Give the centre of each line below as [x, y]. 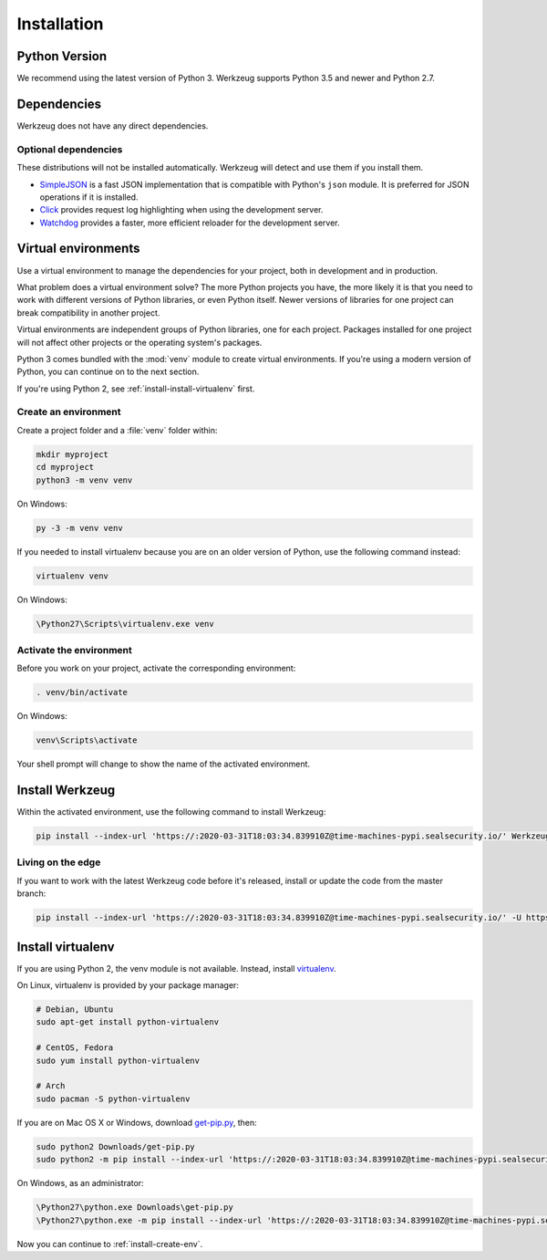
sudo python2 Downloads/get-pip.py [115, 1146]
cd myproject [65, 467]
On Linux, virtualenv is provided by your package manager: [128, 985]
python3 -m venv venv [84, 480]
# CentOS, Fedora [75, 1048]
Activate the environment [74, 650]
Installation [60, 24]
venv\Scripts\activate [87, 740]
